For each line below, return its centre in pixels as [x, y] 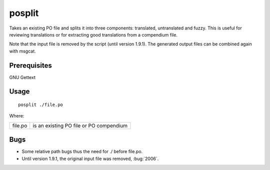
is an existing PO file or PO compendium [80, 125]
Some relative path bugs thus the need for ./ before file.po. [82, 151]
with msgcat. [22, 51]
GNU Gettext [22, 77]
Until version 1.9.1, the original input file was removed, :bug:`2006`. [90, 158]
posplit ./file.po [41, 105]
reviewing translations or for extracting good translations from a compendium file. [93, 34]
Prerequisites [30, 65]
